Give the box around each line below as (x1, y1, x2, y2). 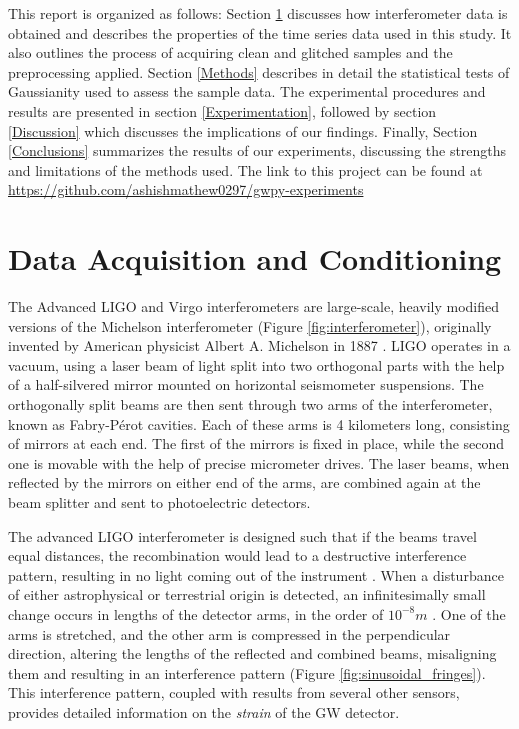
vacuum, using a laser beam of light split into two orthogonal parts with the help (8, 354, 505, 375)
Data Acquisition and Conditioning (8, 238, 502, 279)
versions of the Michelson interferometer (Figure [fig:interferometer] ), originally (8, 315, 492, 336)
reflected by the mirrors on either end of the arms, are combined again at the (8, 472, 481, 493)
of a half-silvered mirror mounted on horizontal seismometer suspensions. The (8, 374, 484, 395)
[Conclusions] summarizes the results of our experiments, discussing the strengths (8, 140, 507, 161)
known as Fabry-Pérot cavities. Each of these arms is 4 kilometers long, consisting (8, 413, 510, 434)
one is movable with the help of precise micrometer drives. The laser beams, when (8, 452, 510, 473)
